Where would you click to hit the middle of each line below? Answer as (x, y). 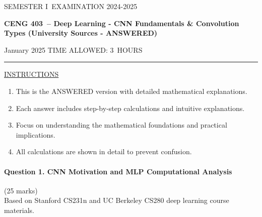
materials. (19, 210)
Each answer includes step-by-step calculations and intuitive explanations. (130, 108)
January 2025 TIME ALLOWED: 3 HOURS (73, 49)
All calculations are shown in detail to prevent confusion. (104, 151)
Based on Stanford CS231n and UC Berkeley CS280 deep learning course (117, 200)
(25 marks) (21, 190)
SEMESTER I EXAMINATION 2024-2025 (71, 6)
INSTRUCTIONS (31, 74)
